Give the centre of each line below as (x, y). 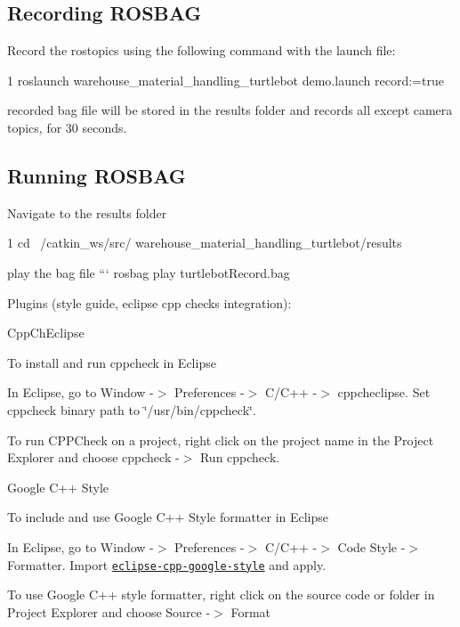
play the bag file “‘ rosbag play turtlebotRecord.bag (149, 272)
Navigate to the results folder (87, 212)
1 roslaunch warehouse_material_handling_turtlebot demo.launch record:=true (226, 80)
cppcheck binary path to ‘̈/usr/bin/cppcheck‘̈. (132, 409)
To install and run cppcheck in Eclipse (112, 362)
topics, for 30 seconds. (67, 127)
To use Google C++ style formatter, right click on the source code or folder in (221, 594)
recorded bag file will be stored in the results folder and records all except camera (230, 110)
